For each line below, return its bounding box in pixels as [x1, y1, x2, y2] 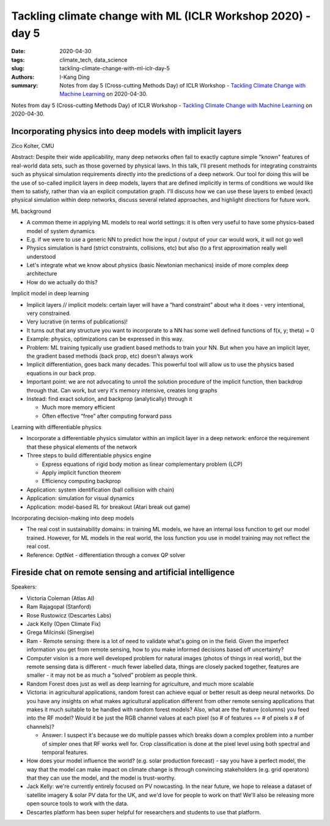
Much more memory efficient [42, 404, 116, 411]
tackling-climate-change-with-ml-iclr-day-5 [59, 65, 170, 72]
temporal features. [42, 748, 89, 756]
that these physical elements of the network [26, 443, 137, 451]
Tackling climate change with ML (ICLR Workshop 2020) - [11, 9, 311, 23]
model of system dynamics [26, 227, 95, 235]
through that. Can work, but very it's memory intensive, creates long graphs [26, 386, 218, 394]
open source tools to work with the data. [26, 800, 128, 807]
